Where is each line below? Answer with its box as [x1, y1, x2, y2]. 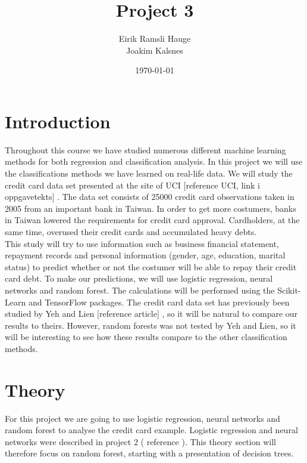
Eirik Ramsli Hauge [118, 32, 191, 45]
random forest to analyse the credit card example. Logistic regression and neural [5, 424, 298, 436]
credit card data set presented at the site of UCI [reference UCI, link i [5, 178, 260, 191]
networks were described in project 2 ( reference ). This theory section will [5, 435, 276, 447]
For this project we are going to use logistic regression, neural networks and [5, 412, 280, 424]
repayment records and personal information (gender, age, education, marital [5, 249, 286, 261]
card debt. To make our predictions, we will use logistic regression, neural [5, 272, 273, 285]
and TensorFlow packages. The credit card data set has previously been [28, 295, 290, 308]
